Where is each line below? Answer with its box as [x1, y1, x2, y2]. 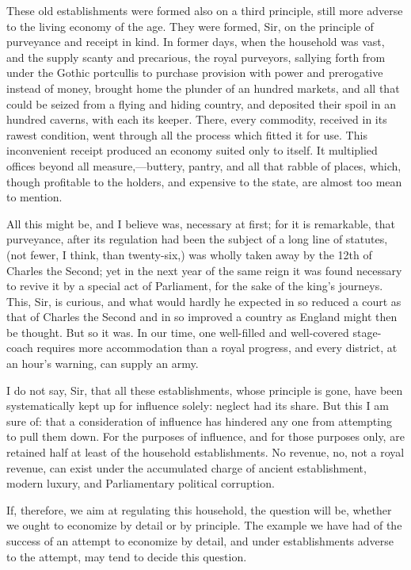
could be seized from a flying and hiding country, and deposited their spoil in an [6, 95, 396, 112]
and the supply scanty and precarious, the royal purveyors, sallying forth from [6, 48, 386, 65]
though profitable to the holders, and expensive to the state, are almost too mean [6, 173, 402, 189]
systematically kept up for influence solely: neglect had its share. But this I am [6, 397, 389, 414]
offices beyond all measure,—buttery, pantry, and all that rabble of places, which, [6, 157, 401, 174]
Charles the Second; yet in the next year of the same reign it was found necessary [6, 262, 402, 278]
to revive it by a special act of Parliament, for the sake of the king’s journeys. [6, 277, 383, 294]
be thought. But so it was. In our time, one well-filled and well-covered [6, 323, 349, 340]
